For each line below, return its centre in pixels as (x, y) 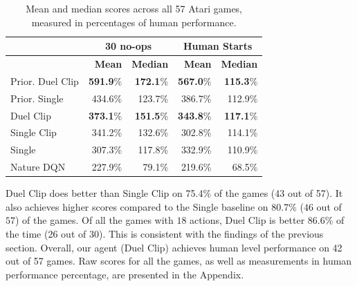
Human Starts (218, 46)
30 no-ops (128, 46)
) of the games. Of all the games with (94, 220)
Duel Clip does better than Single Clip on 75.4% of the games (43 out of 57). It (174, 193)
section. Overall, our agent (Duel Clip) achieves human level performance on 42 (174, 247)
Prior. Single (37, 98)
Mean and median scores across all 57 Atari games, (134, 8)
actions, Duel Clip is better (247, 220)
